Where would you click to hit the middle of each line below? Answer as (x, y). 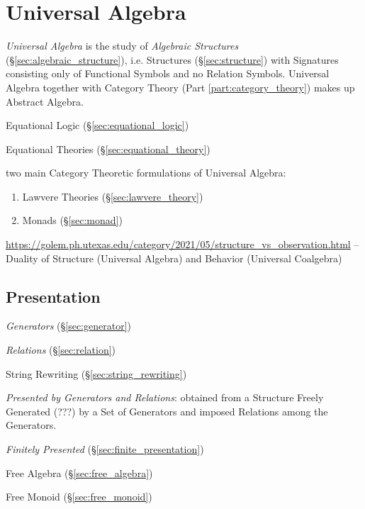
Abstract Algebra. (45, 101)
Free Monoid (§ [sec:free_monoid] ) (79, 497)
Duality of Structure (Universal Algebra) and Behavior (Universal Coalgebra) (174, 258)
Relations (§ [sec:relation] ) (61, 350)
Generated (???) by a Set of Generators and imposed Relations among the (167, 411)
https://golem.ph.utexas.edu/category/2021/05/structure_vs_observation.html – (182, 244)
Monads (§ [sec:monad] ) (72, 220)
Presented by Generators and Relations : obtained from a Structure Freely (165, 397)
